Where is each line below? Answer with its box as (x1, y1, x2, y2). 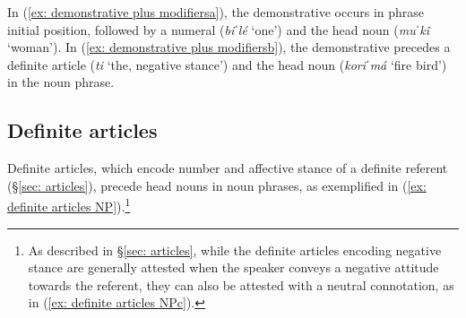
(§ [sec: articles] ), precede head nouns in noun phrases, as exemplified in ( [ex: (7, 176, 427, 194)
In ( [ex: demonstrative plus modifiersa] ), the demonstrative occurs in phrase (7, 3, 425, 21)
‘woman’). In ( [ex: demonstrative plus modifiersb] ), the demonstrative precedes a (7, 38, 451, 56)
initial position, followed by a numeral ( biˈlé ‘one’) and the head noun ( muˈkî (7, 20, 430, 39)
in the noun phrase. (7, 73, 115, 91)
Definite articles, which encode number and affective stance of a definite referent (7, 159, 448, 177)
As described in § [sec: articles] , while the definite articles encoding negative (28, 240, 442, 259)
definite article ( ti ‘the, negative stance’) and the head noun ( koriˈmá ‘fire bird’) (7, 55, 447, 73)
